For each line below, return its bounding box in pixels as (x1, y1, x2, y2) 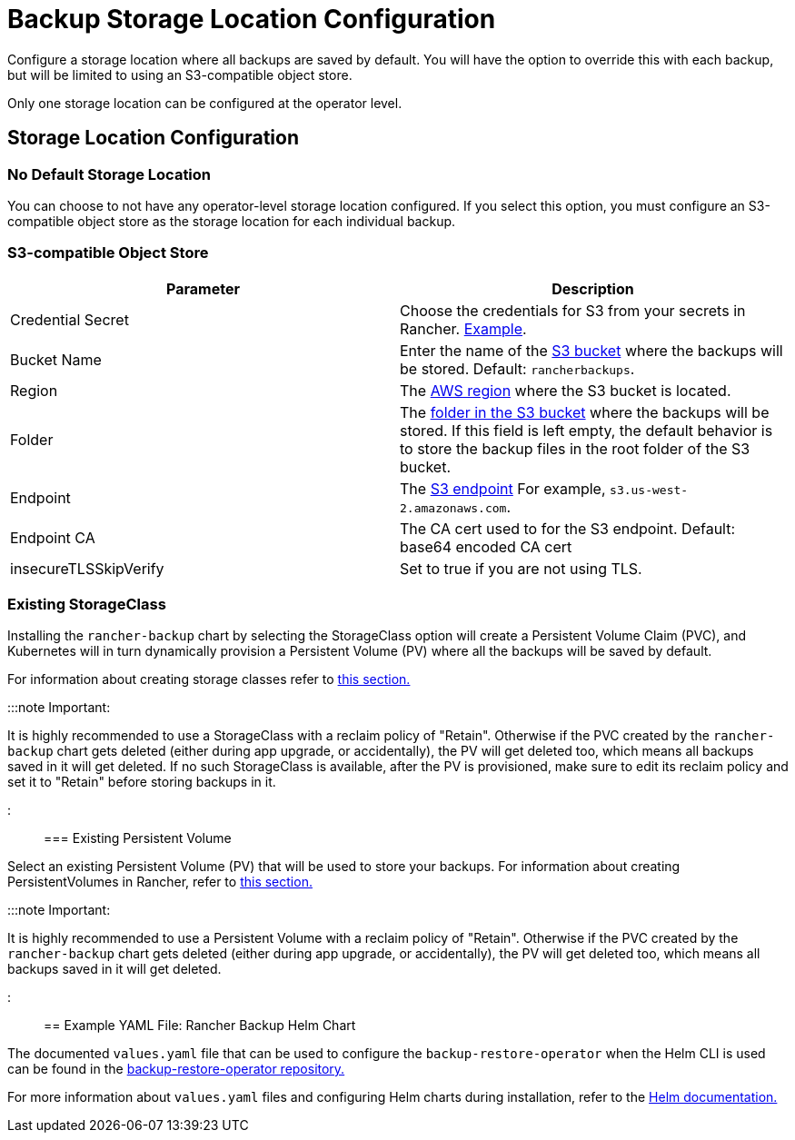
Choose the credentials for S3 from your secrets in (400, 301, 746, 320)
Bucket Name (10, 350, 102, 369)
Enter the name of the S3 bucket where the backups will (400, 341, 783, 360)
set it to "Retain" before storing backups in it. (7, 774, 276, 790)
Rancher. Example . (400, 319, 527, 338)
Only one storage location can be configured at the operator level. (7, 94, 402, 111)
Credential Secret (10, 310, 129, 329)
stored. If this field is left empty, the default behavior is (400, 421, 773, 440)
